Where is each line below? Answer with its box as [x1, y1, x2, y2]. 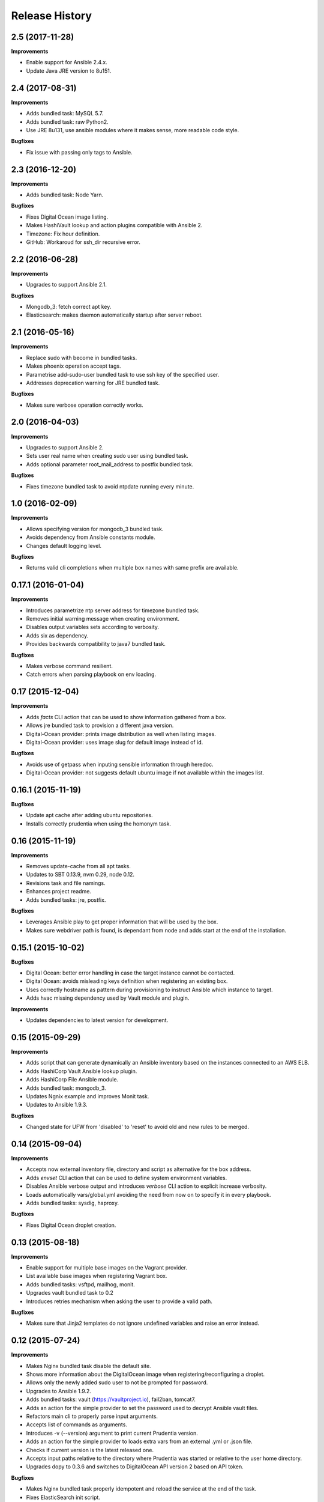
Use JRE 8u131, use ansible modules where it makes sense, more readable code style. [26, 126, 239, 133]
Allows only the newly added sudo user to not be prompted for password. [26, 1379, 208, 1386]
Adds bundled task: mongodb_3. [26, 1084, 106, 1092]
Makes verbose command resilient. [26, 663, 113, 670]
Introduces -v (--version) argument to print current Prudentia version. [26, 1429, 198, 1437]
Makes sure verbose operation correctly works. [26, 401, 143, 409]
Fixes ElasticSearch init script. [26, 1494, 100, 1501]
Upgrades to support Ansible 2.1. [26, 281, 107, 288]
